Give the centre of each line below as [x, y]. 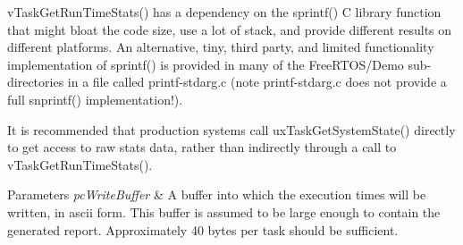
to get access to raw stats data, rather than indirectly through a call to [202, 147]
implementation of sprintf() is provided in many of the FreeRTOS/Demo [206, 64]
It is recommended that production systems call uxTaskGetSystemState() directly [231, 129]
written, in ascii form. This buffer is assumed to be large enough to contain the [224, 211]
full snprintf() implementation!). [95, 99]
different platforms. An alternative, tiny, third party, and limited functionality [221, 47]
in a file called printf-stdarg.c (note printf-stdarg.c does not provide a [257, 82]
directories [36, 82]
